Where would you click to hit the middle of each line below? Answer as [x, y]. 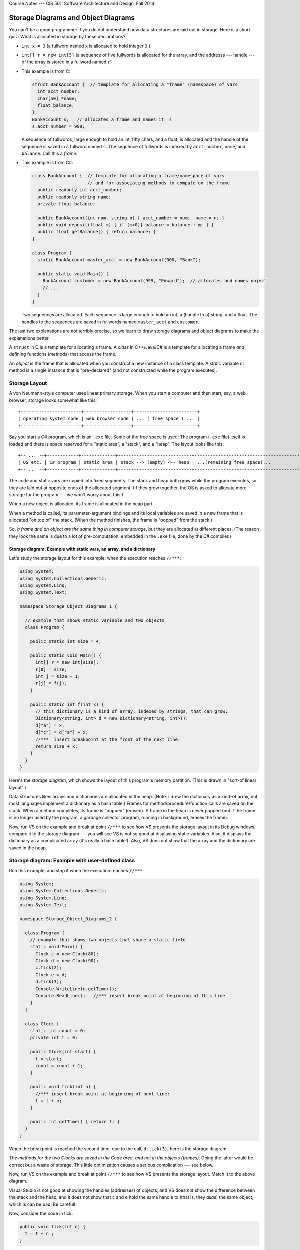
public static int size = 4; [66, 642]
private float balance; [67, 204]
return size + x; [57, 747]
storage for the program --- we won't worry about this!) [66, 494]
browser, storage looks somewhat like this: [53, 400]
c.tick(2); [49, 968]
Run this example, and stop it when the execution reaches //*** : [77, 870]
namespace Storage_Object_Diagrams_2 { [68, 919]
